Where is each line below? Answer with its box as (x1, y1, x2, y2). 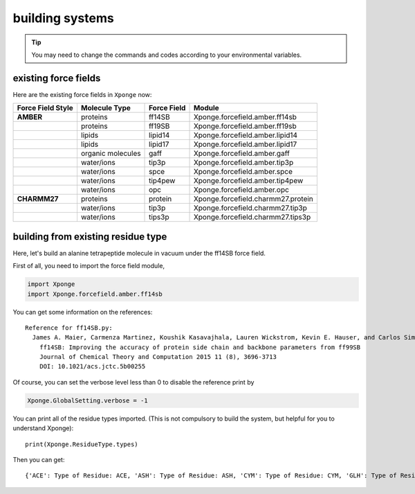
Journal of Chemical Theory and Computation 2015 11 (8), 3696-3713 (39, 353, 277, 361)
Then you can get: (12, 455, 65, 464)
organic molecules (80, 149, 141, 159)
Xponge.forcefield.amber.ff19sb (193, 121, 297, 131)
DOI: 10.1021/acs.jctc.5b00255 (39, 362, 146, 371)
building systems (12, 10, 114, 26)
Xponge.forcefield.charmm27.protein (193, 194, 314, 204)
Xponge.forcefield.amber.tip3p (193, 158, 294, 168)
